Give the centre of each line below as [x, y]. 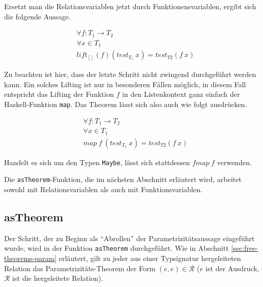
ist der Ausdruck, [232, 268]
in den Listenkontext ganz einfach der [181, 94]
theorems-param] [30, 258]
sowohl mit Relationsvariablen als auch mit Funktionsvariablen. [103, 189]
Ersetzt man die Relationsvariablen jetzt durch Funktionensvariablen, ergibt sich [130, 6]
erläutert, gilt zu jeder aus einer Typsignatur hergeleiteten [150, 258]
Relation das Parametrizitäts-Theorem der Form [80, 268]
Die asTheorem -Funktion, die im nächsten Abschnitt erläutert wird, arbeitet [123, 179]
